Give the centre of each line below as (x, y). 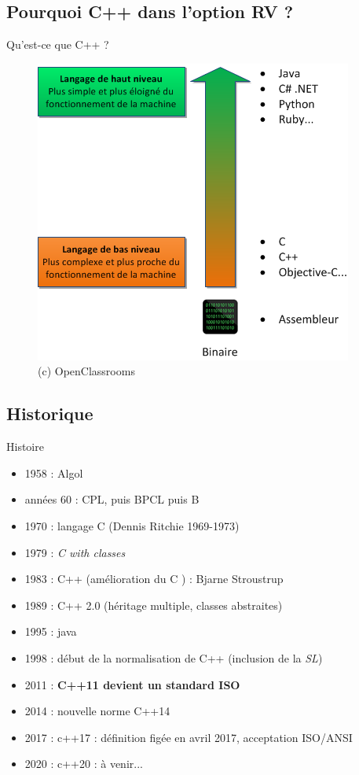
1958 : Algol (54, 472)
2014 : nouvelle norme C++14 (97, 711)
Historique (50, 413)
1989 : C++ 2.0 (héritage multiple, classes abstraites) (154, 605)
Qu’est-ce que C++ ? (58, 44)
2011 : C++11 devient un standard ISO (132, 684)
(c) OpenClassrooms (86, 371)
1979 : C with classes (75, 552)
